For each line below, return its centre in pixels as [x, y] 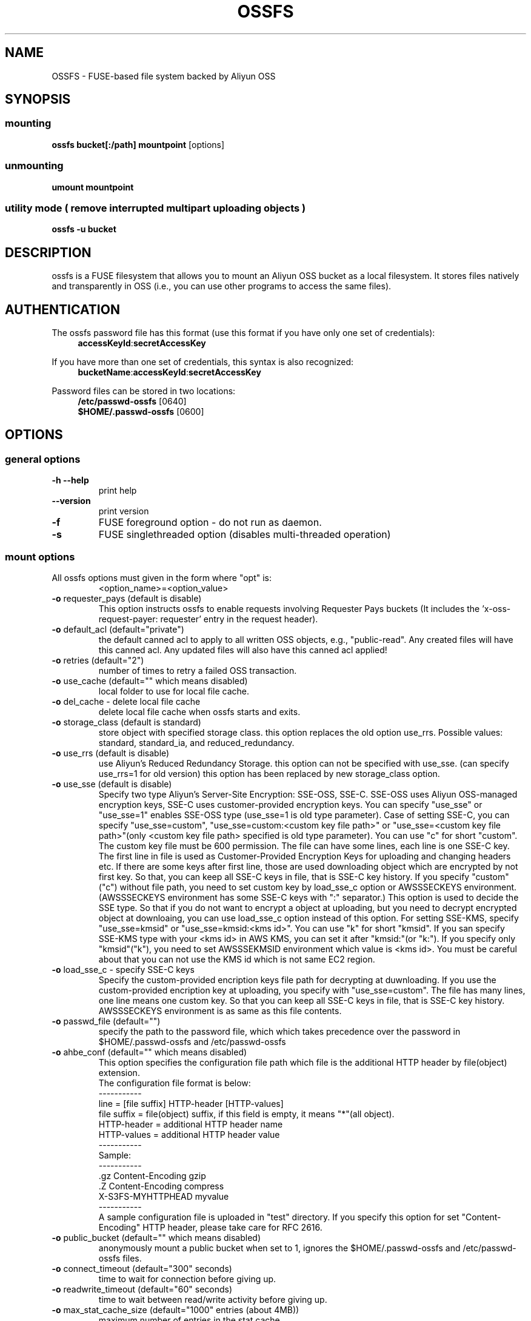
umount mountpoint [93, 187]
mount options [40, 556]
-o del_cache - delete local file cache [126, 701]
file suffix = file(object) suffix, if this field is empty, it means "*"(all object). [246, 1114]
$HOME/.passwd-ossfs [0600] [141, 412]
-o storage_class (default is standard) [126, 722]
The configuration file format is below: [175, 1083]
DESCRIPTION [48, 252]
